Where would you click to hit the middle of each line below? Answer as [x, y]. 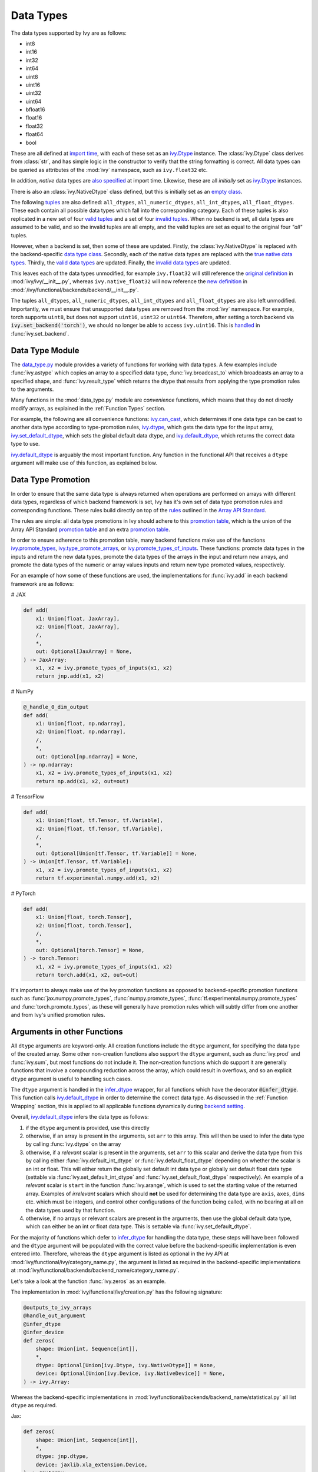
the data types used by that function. [70, 1210]
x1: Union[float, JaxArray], [78, 619]
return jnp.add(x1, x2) [70, 676]
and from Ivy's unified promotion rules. [58, 1015]
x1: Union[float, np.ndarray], [81, 724]
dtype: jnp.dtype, [62, 1456]
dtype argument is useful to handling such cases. [72, 1079]
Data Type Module [45, 350]
